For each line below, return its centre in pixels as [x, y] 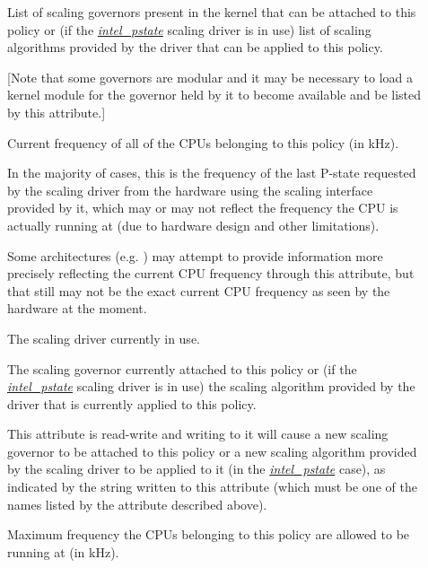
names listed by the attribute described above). [137, 504]
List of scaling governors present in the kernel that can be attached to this [212, 12]
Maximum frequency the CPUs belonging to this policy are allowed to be [209, 534]
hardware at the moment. [77, 308]
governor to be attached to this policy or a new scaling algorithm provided [212, 451]
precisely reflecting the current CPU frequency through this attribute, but [211, 273]
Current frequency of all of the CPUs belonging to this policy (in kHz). [203, 142]
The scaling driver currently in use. [104, 338]
